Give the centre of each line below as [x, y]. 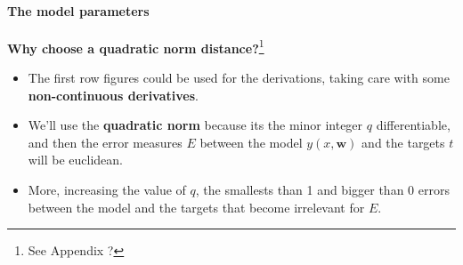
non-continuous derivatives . [113, 95]
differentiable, [413, 125]
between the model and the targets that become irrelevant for [196, 207]
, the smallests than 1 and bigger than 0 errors [322, 190]
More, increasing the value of [107, 190]
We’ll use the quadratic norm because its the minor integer [195, 125]
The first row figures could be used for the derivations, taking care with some [239, 78]
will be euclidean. [75, 160]
